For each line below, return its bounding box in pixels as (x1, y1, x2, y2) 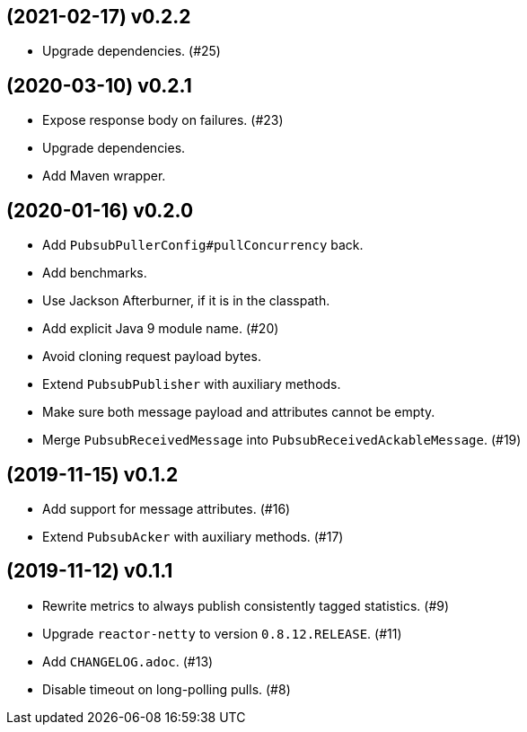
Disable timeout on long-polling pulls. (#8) (42, 681, 291, 697)
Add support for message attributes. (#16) (42, 500, 291, 516)
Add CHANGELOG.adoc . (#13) (42, 653, 214, 669)
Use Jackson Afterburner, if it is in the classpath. (42, 293, 330, 309)
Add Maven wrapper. (42, 168, 166, 184)
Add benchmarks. (42, 265, 147, 281)
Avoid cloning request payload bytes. (42, 348, 261, 365)
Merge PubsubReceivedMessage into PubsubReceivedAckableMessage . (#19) (42, 432, 522, 448)
